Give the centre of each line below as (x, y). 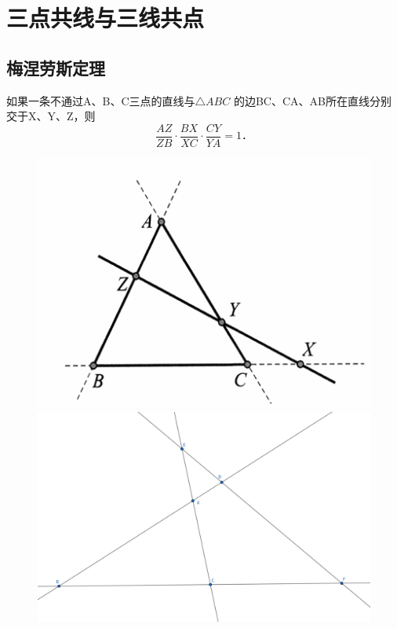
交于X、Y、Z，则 (51, 116)
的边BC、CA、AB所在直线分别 (312, 100)
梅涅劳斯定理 (56, 67)
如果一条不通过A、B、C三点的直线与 (101, 100)
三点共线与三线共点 (106, 18)
